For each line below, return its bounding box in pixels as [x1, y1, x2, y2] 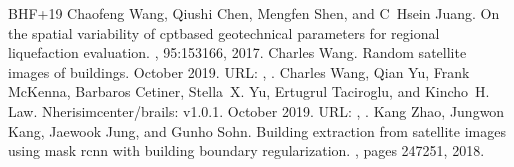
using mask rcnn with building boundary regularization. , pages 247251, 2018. [8, 140, 485, 161]
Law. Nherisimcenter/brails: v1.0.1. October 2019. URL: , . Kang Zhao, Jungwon [8, 100, 505, 121]
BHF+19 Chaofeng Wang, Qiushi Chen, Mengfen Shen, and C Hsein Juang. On [8, 3, 500, 23]
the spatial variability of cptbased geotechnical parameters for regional [8, 22, 440, 43]
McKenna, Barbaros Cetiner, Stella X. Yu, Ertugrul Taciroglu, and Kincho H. [8, 81, 490, 102]
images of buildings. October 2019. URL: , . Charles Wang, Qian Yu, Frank [8, 61, 470, 82]
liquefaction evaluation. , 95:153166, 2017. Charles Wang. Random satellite [8, 42, 467, 63]
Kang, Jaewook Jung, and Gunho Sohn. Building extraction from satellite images [8, 120, 506, 141]
